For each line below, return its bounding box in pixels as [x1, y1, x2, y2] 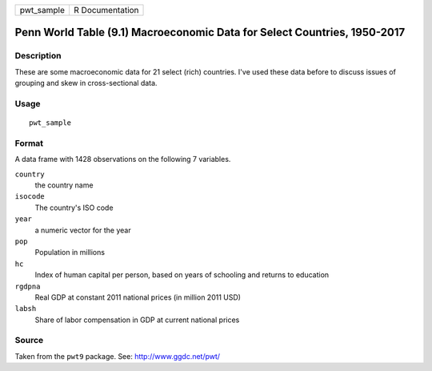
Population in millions [34, 248, 106, 257]
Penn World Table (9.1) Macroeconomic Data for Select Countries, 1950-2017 [14, 26, 406, 39]
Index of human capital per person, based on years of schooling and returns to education [34, 270, 330, 280]
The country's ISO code [34, 203, 114, 212]
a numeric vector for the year [34, 225, 131, 235]
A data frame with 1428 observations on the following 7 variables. [14, 155, 231, 164]
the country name [34, 180, 94, 190]
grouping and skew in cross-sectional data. [14, 79, 158, 88]
